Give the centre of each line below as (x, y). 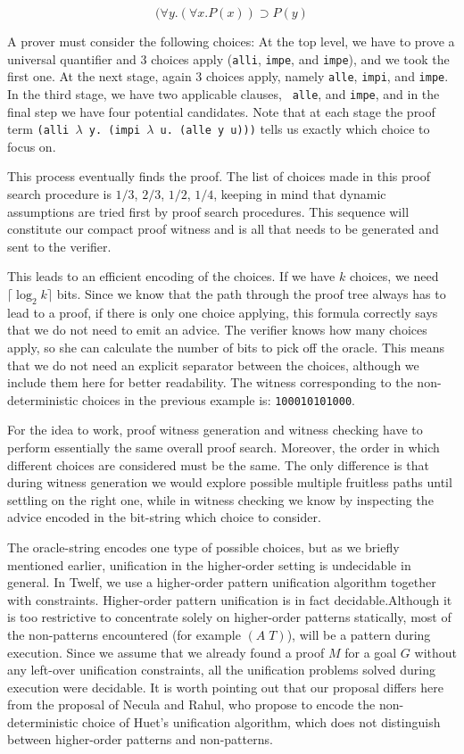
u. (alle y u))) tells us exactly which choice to (295, 129)
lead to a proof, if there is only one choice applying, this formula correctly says (223, 312)
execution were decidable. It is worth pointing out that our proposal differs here (225, 687)
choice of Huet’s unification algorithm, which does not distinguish (261, 721)
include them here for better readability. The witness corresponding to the (210, 382)
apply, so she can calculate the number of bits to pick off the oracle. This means (226, 347)
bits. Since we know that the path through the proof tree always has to (251, 293)
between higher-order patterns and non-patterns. (140, 739)
